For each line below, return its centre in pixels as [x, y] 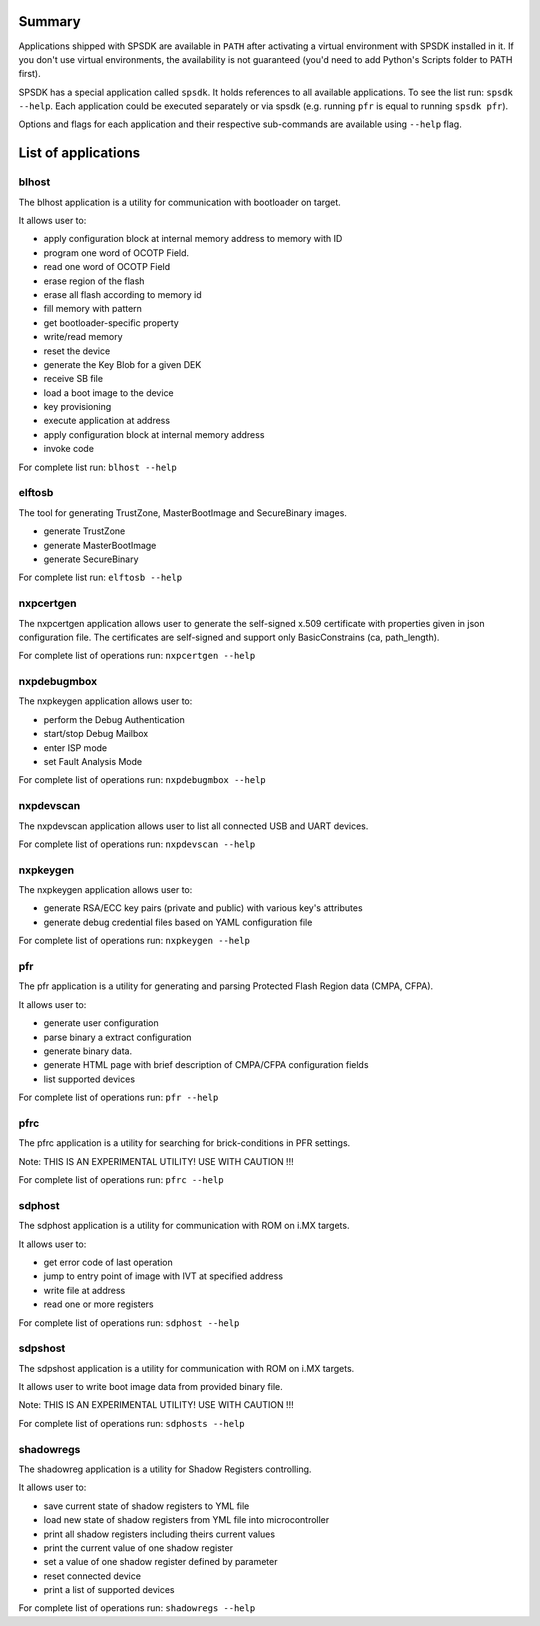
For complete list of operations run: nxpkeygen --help [134, 941]
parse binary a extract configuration [117, 1037]
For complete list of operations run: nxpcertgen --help [137, 656]
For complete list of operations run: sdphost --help [129, 1322]
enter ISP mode [75, 747]
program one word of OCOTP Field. [116, 252]
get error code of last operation [108, 1262]
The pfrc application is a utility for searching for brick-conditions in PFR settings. [184, 1143]
